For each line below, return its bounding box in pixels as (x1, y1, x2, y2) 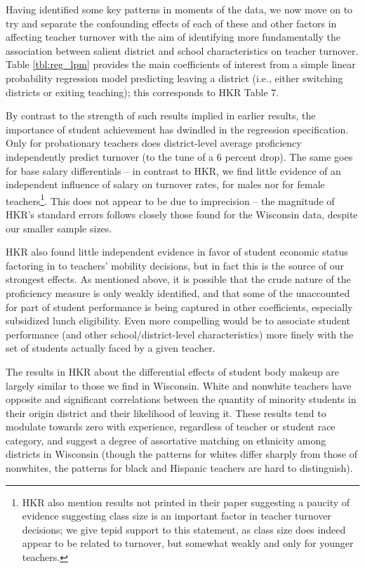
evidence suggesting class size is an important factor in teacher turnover (22, 508, 331, 523)
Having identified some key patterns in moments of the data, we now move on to (6, 2, 353, 16)
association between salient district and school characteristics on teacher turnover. (6, 43, 359, 58)
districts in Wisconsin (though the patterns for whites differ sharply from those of (6, 447, 357, 461)
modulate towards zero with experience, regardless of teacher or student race (6, 419, 336, 434)
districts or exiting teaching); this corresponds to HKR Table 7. (6, 84, 279, 99)
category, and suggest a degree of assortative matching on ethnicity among (6, 432, 326, 447)
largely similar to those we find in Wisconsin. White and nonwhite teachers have (6, 378, 352, 392)
